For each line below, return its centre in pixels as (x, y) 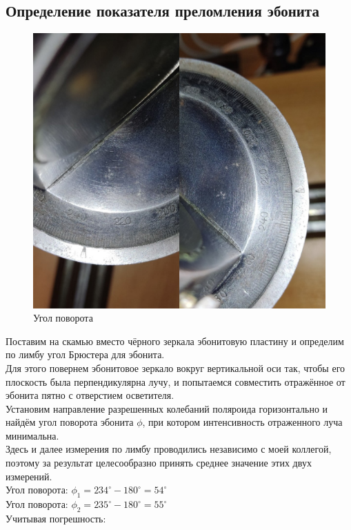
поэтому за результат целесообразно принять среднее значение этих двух (159, 463)
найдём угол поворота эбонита (70, 422)
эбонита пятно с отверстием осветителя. (90, 395)
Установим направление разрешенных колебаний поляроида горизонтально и (167, 408)
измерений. (29, 476)
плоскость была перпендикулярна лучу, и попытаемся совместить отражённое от (175, 381)
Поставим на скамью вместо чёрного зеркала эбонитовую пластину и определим (175, 341)
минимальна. (32, 435)
